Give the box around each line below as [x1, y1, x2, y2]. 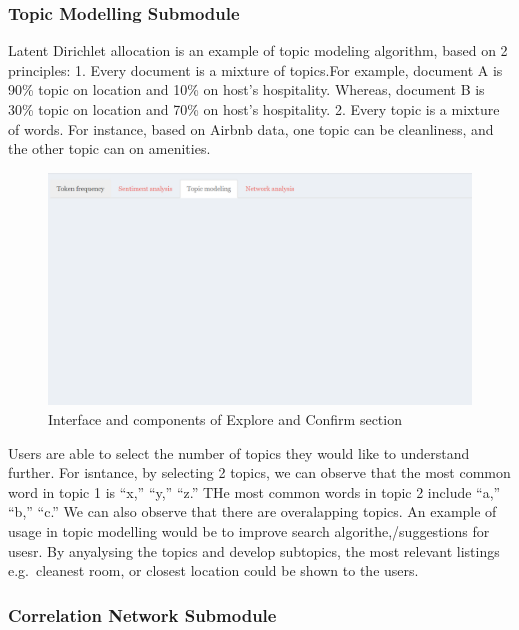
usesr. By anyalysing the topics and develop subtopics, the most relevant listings [8, 540, 500, 561]
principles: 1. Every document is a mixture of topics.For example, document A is [8, 59, 503, 80]
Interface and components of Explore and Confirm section [48, 409, 402, 430]
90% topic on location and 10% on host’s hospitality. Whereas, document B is [8, 79, 485, 100]
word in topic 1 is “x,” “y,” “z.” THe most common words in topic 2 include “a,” [8, 481, 501, 502]
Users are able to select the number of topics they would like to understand [8, 442, 470, 463]
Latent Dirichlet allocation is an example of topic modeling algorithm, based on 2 [8, 40, 508, 61]
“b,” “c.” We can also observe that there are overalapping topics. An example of [8, 501, 497, 522]
